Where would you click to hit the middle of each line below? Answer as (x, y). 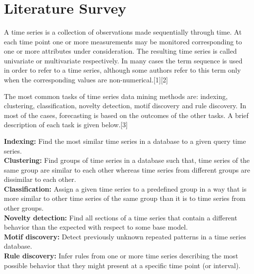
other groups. (24, 208)
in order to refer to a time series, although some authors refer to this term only (122, 70)
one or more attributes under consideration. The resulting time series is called (120, 51)
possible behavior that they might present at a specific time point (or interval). (122, 265)
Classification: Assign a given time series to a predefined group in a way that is (125, 188)
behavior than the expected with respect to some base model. (96, 227)
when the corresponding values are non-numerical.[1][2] (86, 79)
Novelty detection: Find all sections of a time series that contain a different (121, 217)
